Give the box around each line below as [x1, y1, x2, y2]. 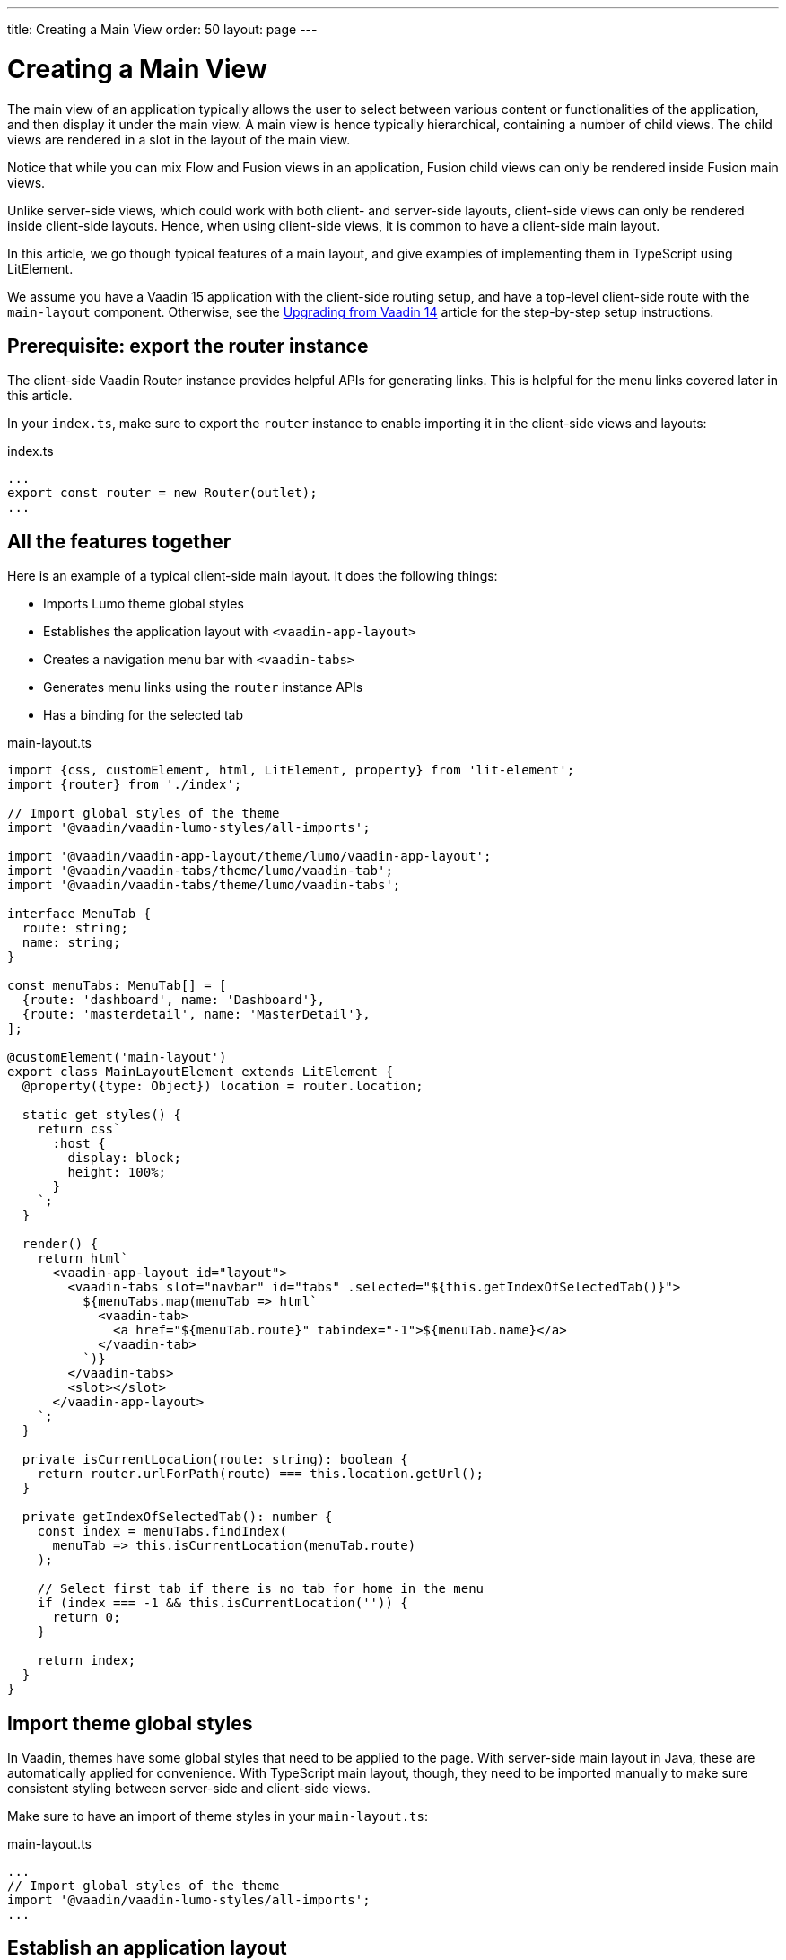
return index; [37, 1653, 136, 1668]
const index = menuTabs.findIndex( [37, 1524, 287, 1539]
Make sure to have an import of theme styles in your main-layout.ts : [7, 1808, 428, 1824]
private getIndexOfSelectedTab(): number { [22, 1509, 333, 1525]
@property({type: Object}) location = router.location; [22, 1079, 424, 1094]
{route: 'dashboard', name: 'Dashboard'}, [22, 993, 326, 1008]
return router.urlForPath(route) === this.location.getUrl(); [37, 1466, 485, 1482]
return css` [37, 1122, 121, 1137]
